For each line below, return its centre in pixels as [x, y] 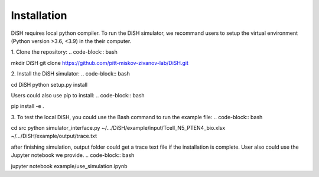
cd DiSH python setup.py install [49, 84]
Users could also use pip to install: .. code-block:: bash [78, 95]
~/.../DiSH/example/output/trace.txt [54, 136]
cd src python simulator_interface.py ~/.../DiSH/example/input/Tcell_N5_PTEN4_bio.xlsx [118, 128]
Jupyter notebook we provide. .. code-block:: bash [73, 155]
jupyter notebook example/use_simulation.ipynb [69, 166]
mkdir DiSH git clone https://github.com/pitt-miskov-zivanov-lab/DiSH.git [100, 63]
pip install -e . [27, 106]
